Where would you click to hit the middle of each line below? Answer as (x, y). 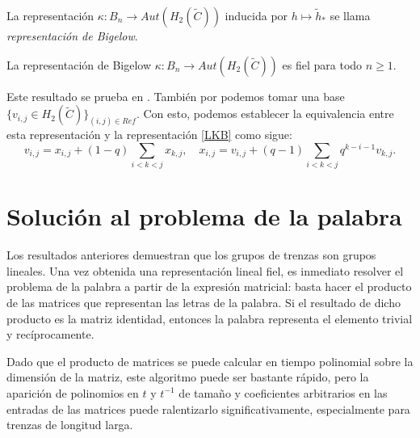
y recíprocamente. (50, 334)
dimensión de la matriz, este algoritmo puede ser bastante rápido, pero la (188, 377)
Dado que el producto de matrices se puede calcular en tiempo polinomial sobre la (210, 361)
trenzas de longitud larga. (70, 425)
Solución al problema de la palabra (204, 216)
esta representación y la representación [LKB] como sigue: (149, 135)
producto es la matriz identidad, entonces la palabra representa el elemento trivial (210, 318)
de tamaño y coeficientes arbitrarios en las (283, 392)
